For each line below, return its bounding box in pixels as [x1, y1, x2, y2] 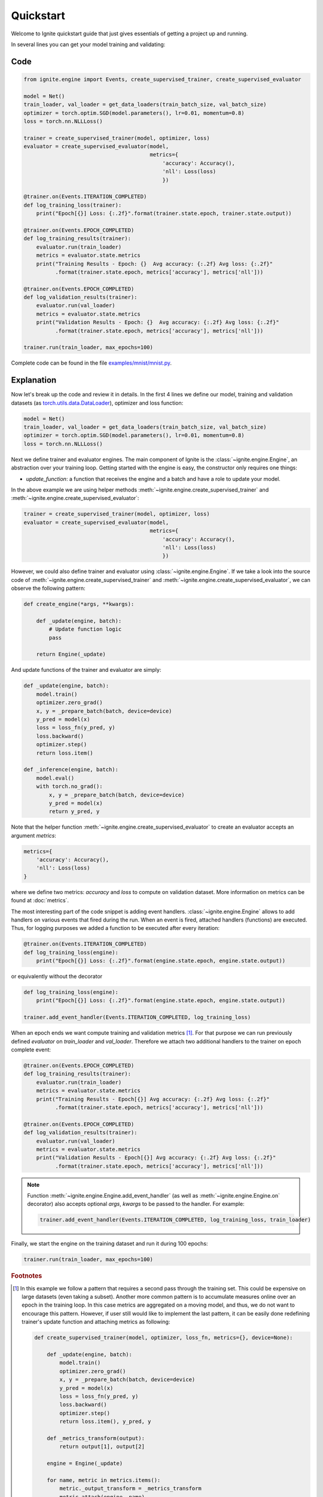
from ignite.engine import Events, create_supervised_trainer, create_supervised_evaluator [23, 75, 301, 83]
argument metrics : [11, 832, 57, 839]
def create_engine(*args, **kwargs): [23, 601, 135, 608]
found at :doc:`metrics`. [11, 897, 69, 904]
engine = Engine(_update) [47, 1460, 123, 1467]
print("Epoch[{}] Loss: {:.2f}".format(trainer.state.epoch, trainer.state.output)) [36, 210, 292, 217]
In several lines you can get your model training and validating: [11, 41, 166, 48]
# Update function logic [48, 626, 122, 633]
